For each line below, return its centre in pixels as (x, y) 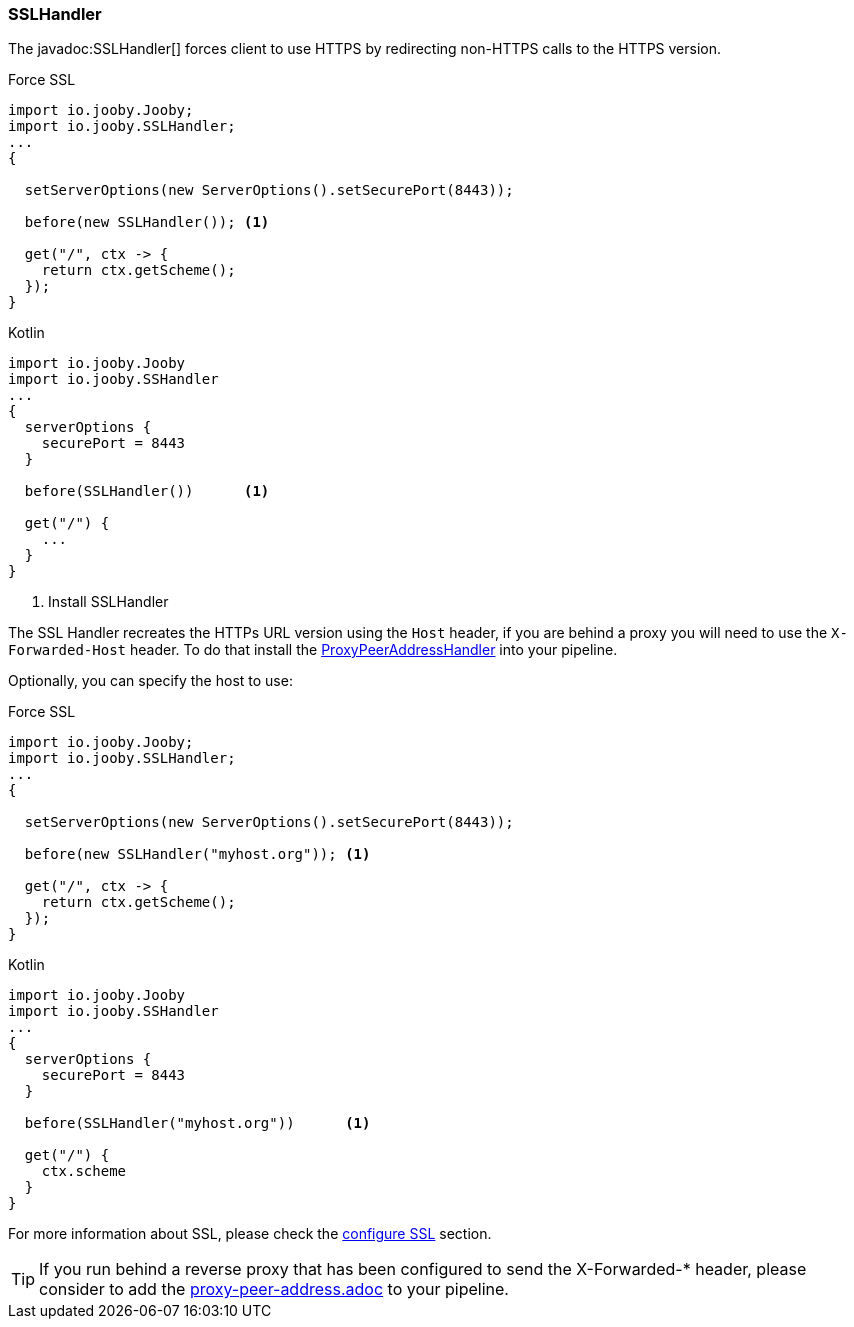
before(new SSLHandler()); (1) (147, 222)
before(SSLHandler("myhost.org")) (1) (197, 1123)
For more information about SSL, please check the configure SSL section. (250, 1234)
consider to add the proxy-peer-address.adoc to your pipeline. (274, 1289)
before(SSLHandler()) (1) (147, 491)
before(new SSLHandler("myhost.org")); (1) (197, 854)
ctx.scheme (84, 1171)
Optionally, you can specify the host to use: (150, 681)
